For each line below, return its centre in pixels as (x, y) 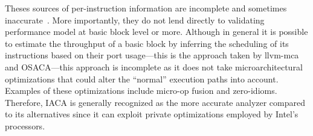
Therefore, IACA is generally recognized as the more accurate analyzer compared (155, 102)
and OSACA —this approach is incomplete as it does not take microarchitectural (154, 66)
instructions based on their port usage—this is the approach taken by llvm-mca (152, 55)
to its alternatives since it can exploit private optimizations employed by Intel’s (152, 114)
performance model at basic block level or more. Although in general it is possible (156, 32)
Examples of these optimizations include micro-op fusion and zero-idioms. (141, 91)
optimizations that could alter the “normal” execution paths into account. (142, 79)
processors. (25, 125)
